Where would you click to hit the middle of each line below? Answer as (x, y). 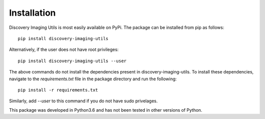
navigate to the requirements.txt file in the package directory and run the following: (93, 79)
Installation (32, 13)
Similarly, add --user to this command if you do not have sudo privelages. (83, 101)
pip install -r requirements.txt (58, 90)
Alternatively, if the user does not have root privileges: (64, 49)
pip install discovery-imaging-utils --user (72, 61)
